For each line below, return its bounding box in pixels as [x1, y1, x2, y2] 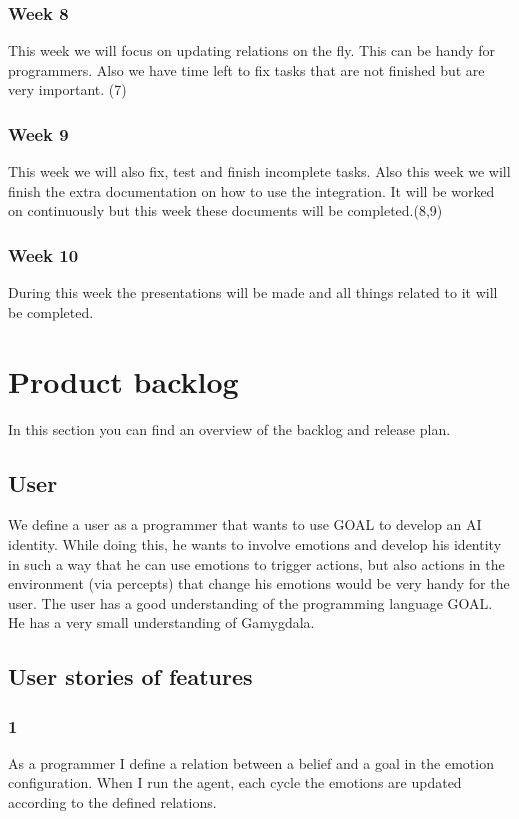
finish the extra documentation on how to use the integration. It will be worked [8, 180, 495, 201]
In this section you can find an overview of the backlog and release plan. [8, 418, 451, 439]
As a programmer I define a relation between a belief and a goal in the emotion [8, 752, 494, 773]
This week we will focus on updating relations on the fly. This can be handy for [8, 40, 495, 61]
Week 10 [8, 242, 79, 267]
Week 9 [8, 121, 69, 146]
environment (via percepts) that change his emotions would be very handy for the [8, 573, 510, 594]
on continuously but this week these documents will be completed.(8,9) [8, 200, 443, 221]
